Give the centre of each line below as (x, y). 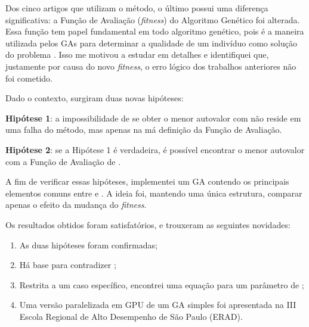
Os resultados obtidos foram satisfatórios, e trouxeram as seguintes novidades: (148, 224)
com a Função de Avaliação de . (63, 161)
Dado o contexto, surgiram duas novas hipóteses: (95, 98)
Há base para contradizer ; (68, 265)
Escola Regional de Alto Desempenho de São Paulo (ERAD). (131, 316)
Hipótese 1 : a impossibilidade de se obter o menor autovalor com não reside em (153, 118)
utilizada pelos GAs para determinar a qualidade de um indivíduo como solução (151, 43)
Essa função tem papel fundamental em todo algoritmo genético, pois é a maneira (155, 31)
